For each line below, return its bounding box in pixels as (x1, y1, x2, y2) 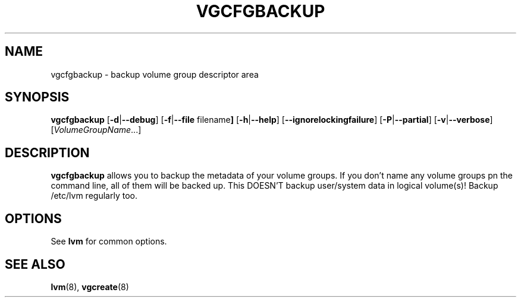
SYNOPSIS (5, 90, 70, 105)
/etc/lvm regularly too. (51, 190, 137, 201)
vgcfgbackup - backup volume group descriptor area (51, 69, 259, 80)
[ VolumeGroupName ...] (51, 125, 142, 135)
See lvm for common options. (51, 236, 167, 247)
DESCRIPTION (5, 145, 90, 160)
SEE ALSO (5, 256, 65, 272)
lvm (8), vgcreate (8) (51, 281, 129, 292)
